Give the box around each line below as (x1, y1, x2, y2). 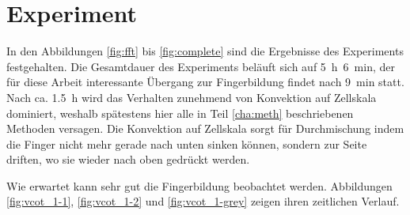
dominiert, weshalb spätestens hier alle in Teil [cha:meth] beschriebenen (6, 104, 354, 121)
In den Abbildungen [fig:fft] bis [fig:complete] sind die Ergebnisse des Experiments (6, 43, 404, 59)
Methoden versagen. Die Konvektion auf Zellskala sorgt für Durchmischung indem (6, 120, 404, 137)
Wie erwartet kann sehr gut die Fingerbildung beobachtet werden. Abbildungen (6, 177, 393, 194)
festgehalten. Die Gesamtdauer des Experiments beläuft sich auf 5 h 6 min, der (6, 58, 395, 74)
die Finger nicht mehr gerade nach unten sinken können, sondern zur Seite (6, 135, 367, 152)
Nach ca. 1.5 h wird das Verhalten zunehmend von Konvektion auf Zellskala (6, 89, 377, 105)
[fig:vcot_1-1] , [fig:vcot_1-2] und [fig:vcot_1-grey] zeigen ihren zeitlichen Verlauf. (6, 193, 400, 209)
